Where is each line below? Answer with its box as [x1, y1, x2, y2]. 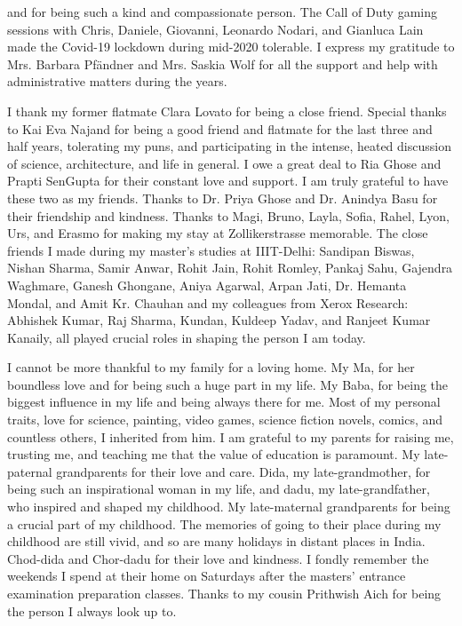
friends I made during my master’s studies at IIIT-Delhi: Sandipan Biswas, [7, 241, 415, 259]
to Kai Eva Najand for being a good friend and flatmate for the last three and [7, 119, 433, 138]
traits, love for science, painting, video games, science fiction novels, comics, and [7, 410, 443, 429]
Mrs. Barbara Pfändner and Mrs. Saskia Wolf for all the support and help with [7, 54, 438, 73]
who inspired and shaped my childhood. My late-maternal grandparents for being [7, 497, 450, 516]
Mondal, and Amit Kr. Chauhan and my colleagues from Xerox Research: [7, 293, 409, 312]
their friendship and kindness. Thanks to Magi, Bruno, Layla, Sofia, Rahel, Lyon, [7, 206, 450, 225]
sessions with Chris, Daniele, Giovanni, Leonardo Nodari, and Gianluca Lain [7, 20, 424, 38]
